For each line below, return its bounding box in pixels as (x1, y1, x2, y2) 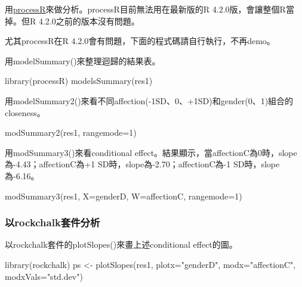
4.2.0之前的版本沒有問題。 (38, 14, 140, 27)
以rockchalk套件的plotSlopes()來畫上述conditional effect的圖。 (5, 238, 238, 251)
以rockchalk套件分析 (5, 215, 100, 230)
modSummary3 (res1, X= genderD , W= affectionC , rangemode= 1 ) (5, 189, 242, 202)
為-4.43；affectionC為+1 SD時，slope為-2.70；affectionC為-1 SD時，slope (5, 158, 280, 170)
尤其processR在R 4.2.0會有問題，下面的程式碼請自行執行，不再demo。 (5, 35, 275, 47)
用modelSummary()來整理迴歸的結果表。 (5, 54, 161, 67)
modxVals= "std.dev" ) (5, 270, 83, 282)
